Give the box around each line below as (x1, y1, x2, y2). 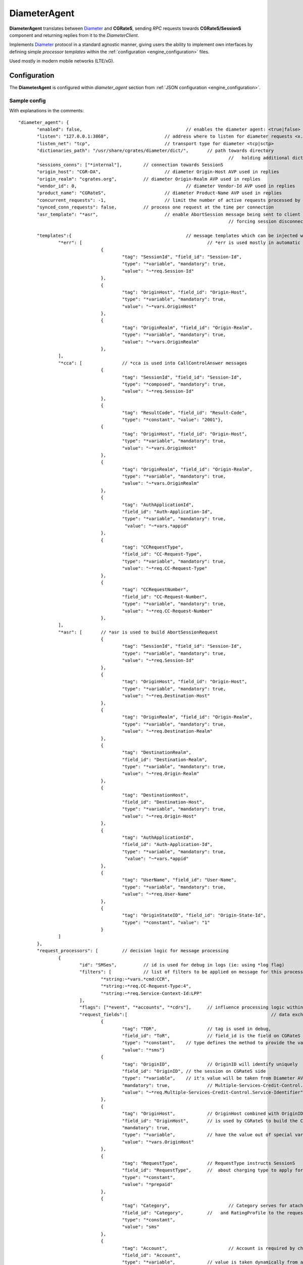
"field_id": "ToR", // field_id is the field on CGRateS (122, 1033, 300, 1038)
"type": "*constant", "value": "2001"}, (122, 416, 224, 423)
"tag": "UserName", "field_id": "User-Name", (122, 877, 237, 883)
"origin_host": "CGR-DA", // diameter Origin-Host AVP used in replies (37, 169, 280, 175)
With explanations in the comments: (9, 108, 84, 114)
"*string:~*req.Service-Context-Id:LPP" (100, 990, 202, 996)
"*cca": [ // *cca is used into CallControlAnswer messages (58, 360, 247, 366)
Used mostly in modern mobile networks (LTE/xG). (9, 58, 115, 64)
